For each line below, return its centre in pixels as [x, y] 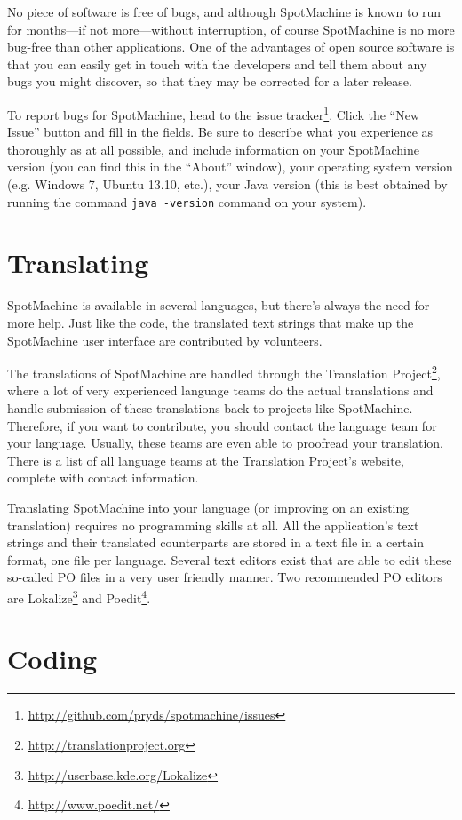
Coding [52, 659]
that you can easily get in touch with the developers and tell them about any [217, 64]
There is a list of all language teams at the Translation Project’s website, [206, 460]
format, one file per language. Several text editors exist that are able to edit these [230, 559]
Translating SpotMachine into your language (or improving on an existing [208, 507]
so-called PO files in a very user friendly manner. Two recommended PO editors [225, 577]
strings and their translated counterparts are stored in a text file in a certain [215, 542]
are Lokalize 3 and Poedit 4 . [79, 596]
